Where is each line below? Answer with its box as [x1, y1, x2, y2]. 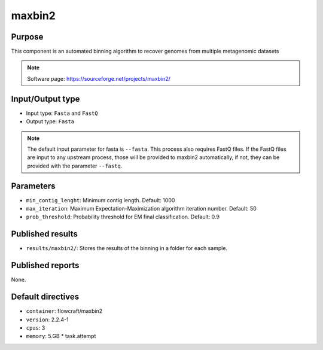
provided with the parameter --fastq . [27, 162, 123, 169]
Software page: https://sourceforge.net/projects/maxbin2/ [27, 75, 170, 82]
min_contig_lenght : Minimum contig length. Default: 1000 [26, 196, 175, 203]
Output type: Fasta [26, 118, 75, 125]
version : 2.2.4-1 [26, 316, 69, 323]
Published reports [11, 260, 80, 270]
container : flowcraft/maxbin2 [26, 308, 103, 315]
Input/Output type [11, 93, 80, 104]
